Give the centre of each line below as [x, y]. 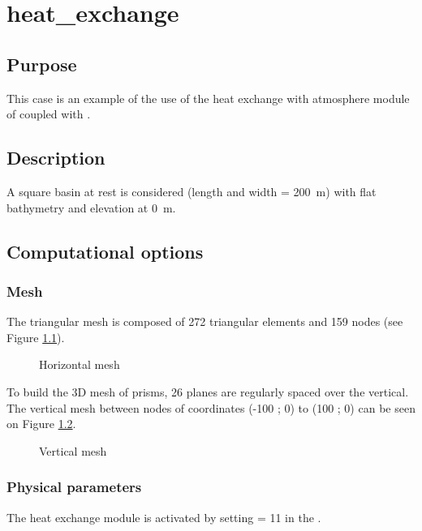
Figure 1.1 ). [36, 337]
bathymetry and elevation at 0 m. [91, 207]
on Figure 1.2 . [41, 424]
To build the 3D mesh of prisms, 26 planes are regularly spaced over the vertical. [208, 391]
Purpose [42, 64]
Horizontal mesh [80, 364]
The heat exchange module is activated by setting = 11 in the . [164, 517]
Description [56, 158]
